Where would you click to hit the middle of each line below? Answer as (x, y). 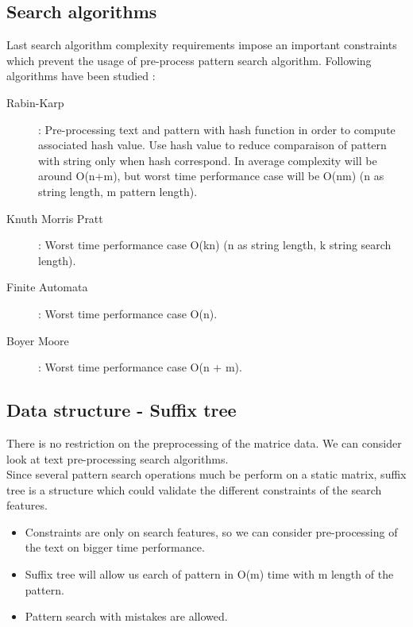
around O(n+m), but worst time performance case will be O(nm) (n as (211, 176)
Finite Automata (47, 287)
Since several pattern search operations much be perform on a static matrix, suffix (206, 474)
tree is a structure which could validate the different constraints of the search (194, 489)
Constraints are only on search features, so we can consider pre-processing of (211, 531)
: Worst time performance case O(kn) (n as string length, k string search (215, 245)
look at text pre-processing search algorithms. (118, 458)
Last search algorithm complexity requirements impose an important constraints (202, 45)
